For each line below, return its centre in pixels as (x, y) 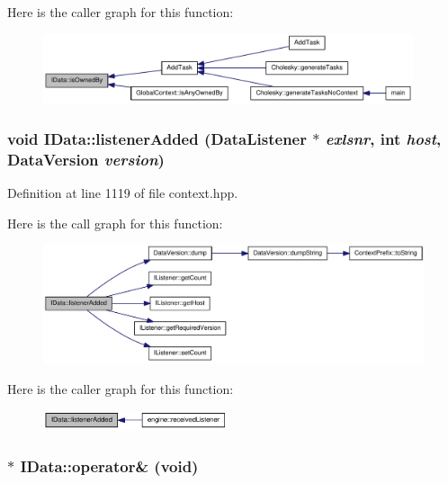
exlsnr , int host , (383, 138)
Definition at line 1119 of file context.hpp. (123, 193)
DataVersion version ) (86, 159)
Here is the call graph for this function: (115, 223)
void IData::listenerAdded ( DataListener (157, 138)
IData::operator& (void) (109, 465)
